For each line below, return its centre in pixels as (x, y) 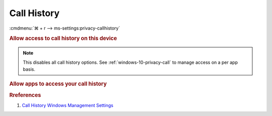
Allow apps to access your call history (58, 84)
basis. (29, 69)
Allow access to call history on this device (63, 39)
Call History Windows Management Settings (67, 105)
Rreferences (25, 95)
